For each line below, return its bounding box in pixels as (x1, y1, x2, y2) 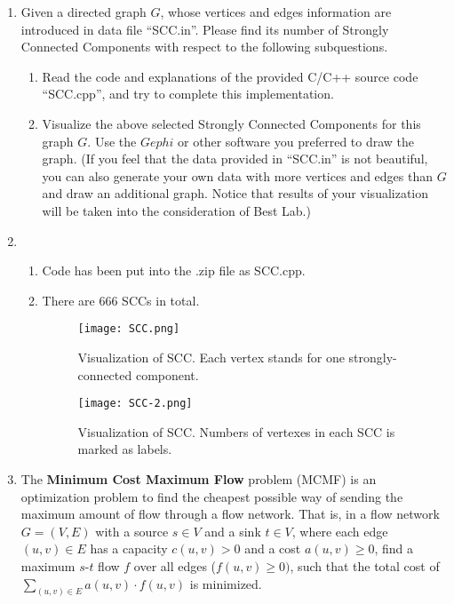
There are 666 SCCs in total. (42, 290, 200, 309)
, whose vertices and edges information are (160, 3, 392, 20)
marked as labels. (77, 440, 172, 458)
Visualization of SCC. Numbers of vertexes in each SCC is (77, 422, 395, 441)
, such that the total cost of (290, 556, 440, 575)
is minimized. (189, 574, 262, 592)
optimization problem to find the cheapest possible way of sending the (20, 487, 403, 505)
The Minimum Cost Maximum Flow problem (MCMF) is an (20, 470, 377, 488)
